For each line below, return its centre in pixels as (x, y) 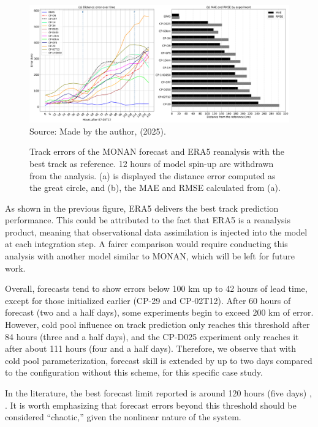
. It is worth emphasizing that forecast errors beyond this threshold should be (151, 405)
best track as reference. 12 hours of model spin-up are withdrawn (152, 163)
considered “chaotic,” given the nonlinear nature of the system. (123, 417)
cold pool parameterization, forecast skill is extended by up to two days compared (159, 360)
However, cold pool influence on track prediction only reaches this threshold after (157, 325)
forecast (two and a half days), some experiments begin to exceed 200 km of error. (159, 312)
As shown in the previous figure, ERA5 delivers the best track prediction (142, 208)
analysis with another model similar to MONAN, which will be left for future (150, 256)
